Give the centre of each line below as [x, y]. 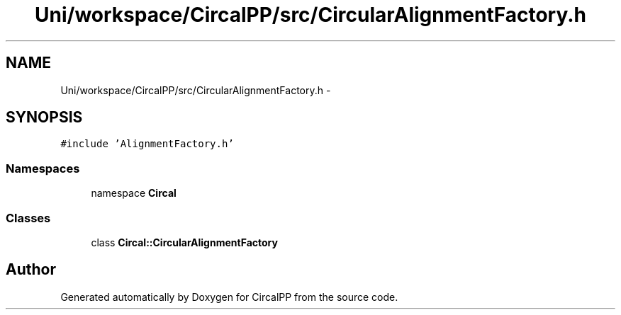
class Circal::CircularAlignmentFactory [184, 242]
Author [31, 270]
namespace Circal [134, 193]
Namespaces [43, 168]
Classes [28, 218]
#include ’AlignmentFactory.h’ [147, 144]
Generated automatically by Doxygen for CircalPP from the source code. [229, 297]
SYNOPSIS [44, 118]
